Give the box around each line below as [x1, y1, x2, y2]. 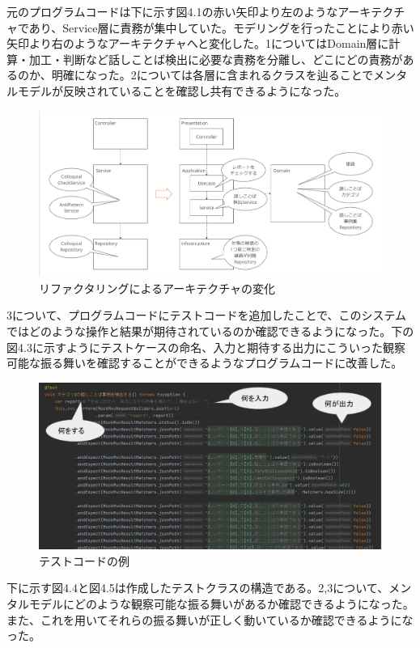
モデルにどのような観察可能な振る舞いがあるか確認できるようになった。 [28, 595, 414, 612]
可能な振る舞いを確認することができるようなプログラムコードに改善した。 [6, 354, 403, 371]
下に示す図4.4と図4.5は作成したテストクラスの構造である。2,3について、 [6, 579, 389, 596]
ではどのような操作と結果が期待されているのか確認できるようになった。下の [6, 322, 414, 339]
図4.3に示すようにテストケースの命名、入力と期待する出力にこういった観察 [6, 338, 405, 355]
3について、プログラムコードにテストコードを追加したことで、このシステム [6, 307, 407, 324]
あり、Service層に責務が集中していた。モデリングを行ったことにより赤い [28, 19, 414, 36]
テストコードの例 [39, 552, 129, 569]
